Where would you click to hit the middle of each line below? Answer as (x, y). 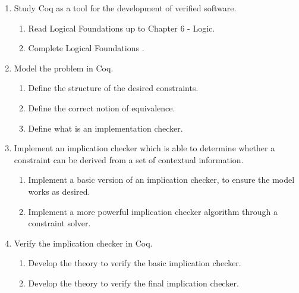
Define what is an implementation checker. (106, 128)
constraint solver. (59, 223)
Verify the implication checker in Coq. (83, 243)
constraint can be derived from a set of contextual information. (129, 159)
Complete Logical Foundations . (86, 48)
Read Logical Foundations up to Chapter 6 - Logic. (122, 28)
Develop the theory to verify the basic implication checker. (135, 263)
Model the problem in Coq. (64, 68)
